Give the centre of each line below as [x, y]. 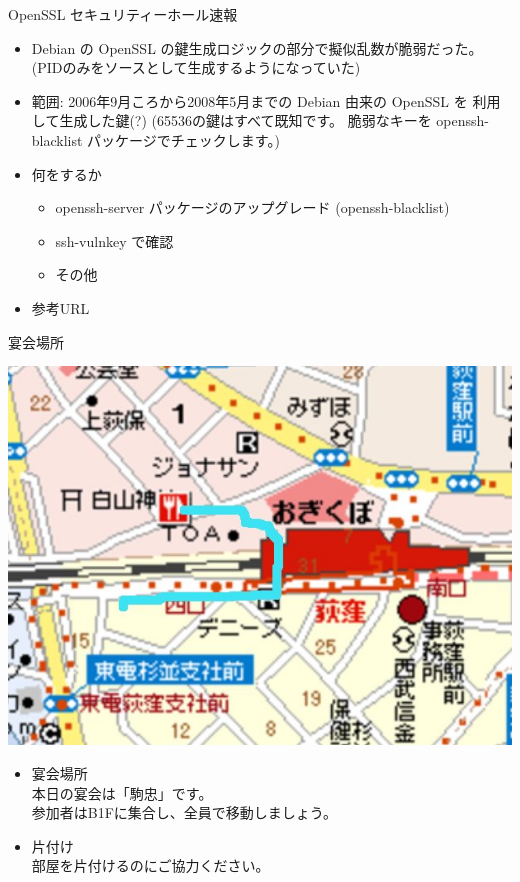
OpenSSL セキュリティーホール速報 [123, 14]
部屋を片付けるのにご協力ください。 [150, 865]
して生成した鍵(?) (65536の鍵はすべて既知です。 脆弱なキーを [231, 120]
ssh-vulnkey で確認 [114, 240]
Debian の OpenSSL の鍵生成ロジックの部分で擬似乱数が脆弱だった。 [257, 47]
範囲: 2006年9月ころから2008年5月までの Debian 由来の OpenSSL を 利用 [266, 100]
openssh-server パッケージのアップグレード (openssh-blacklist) [252, 207]
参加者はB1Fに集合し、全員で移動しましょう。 [184, 812]
